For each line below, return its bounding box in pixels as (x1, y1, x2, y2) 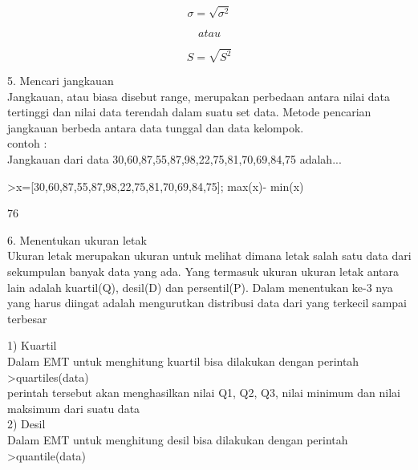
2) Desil (7, 415, 46, 432)
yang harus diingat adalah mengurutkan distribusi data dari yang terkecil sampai (7, 294, 407, 311)
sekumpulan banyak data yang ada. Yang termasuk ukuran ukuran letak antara (7, 263, 400, 280)
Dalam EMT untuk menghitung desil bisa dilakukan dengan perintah (7, 431, 348, 448)
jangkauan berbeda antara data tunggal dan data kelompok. (7, 119, 304, 136)
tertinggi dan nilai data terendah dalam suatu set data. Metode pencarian (7, 103, 371, 120)
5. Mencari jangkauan (7, 72, 114, 89)
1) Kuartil (7, 337, 57, 354)
